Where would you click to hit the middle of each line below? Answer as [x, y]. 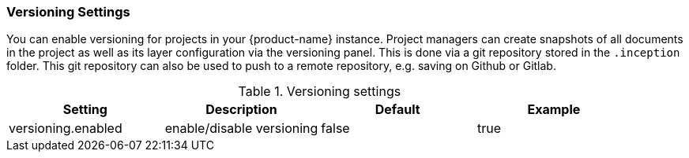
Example [554, 110]
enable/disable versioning [241, 129]
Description [241, 110]
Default [397, 110]
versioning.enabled [66, 129]
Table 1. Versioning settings [320, 92]
